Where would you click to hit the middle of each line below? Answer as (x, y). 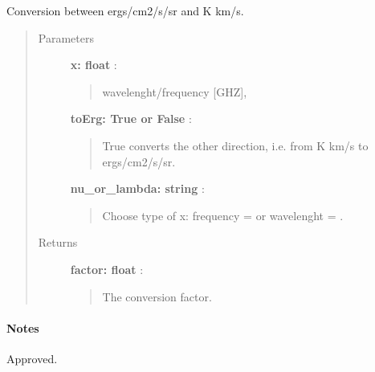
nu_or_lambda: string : (137, 188)
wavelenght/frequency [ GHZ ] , (175, 91)
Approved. (32, 358)
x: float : (94, 65)
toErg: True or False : (131, 119)
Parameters (66, 37)
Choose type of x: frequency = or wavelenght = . (223, 215)
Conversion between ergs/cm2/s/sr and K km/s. (125, 10)
